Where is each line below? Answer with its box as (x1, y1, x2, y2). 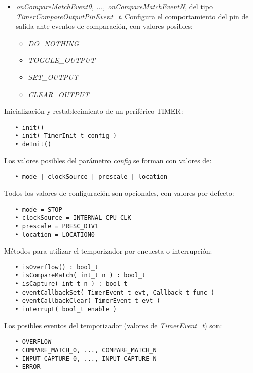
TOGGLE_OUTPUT (28, 55, 95, 65)
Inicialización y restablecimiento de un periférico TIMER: (4, 106, 183, 116)
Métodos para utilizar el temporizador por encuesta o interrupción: (4, 245, 212, 256)
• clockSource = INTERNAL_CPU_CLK (15, 214, 131, 222)
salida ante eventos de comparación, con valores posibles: (16, 21, 193, 31)
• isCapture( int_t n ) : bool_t (15, 280, 128, 288)
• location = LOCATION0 (15, 231, 95, 238)
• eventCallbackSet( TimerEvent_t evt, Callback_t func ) (15, 288, 215, 296)
